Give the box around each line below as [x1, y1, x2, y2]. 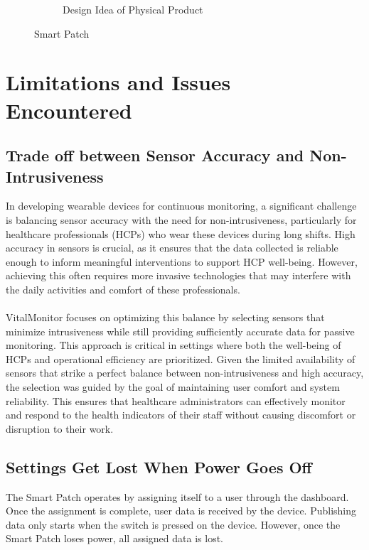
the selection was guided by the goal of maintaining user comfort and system [6, 379, 340, 394]
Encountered [6, 95, 132, 124]
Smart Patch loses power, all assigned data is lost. [6, 531, 223, 546]
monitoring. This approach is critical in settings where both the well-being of [6, 338, 341, 352]
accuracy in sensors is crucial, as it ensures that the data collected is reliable [6, 240, 338, 255]
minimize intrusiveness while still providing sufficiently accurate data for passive [6, 323, 355, 338]
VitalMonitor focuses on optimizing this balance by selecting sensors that [6, 310, 325, 325]
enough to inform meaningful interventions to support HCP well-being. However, [6, 254, 358, 269]
